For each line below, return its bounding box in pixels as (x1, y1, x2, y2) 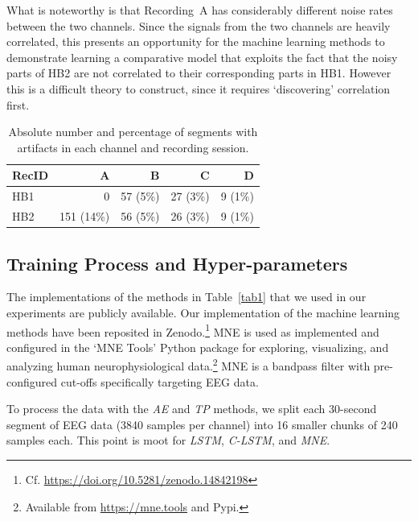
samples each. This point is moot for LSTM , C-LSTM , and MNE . (6, 432, 330, 449)
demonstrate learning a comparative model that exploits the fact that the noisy (6, 48, 398, 65)
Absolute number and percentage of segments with (8, 123, 258, 140)
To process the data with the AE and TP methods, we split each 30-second (6, 400, 377, 417)
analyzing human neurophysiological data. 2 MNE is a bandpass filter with (6, 355, 371, 374)
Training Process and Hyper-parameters (6, 250, 348, 275)
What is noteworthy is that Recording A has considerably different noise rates (6, 2, 393, 18)
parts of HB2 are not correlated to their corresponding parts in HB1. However (6, 64, 391, 81)
